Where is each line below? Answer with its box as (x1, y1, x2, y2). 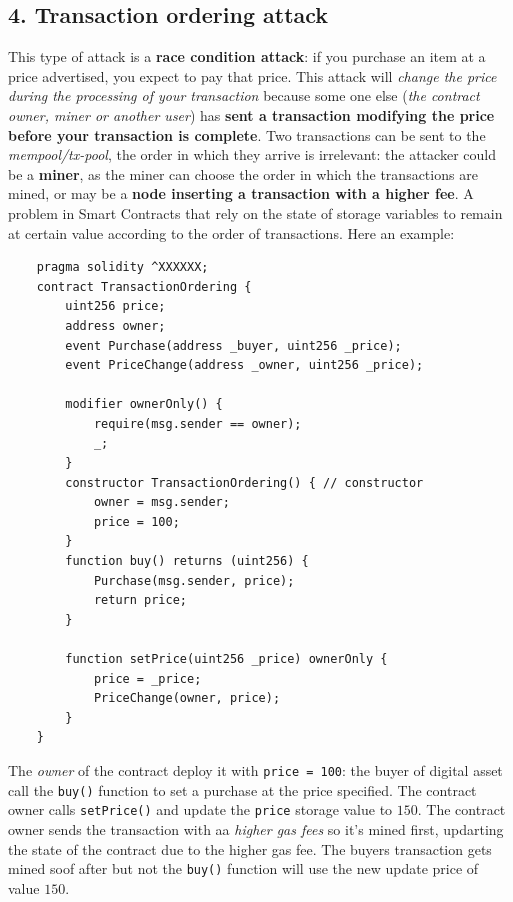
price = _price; (93, 671, 202, 686)
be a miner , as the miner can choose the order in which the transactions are (8, 163, 478, 184)
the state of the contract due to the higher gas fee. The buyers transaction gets (8, 838, 492, 859)
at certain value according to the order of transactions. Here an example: (8, 222, 455, 243)
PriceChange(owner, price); (93, 691, 281, 706)
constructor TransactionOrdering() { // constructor (65, 475, 424, 490)
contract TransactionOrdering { (36, 279, 252, 294)
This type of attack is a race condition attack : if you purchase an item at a (8, 46, 486, 67)
